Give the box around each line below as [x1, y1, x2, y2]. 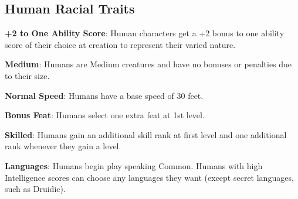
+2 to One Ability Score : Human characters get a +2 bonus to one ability [5, 27, 285, 39]
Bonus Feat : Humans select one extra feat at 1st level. [5, 109, 205, 121]
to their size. [5, 69, 50, 81]
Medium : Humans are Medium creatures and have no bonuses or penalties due [5, 58, 292, 70]
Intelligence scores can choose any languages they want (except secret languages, [5, 171, 294, 183]
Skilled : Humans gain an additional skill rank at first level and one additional [5, 128, 287, 140]
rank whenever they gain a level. [5, 140, 121, 152]
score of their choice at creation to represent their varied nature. [5, 38, 236, 50]
